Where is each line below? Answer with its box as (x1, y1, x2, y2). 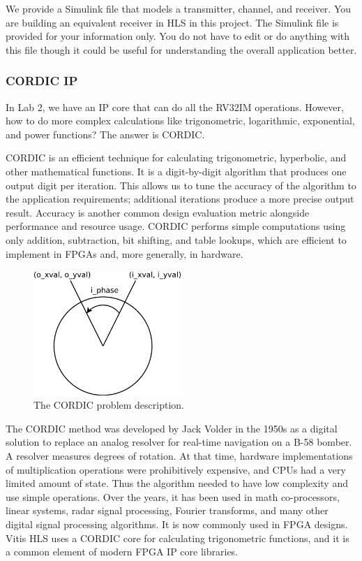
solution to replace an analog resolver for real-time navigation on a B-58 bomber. (6, 435, 352, 449)
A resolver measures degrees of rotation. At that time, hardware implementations (6, 449, 353, 463)
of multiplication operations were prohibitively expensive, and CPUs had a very (6, 462, 346, 476)
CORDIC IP (6, 72, 78, 89)
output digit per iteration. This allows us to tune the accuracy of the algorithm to (6, 177, 356, 192)
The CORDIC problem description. (33, 398, 184, 412)
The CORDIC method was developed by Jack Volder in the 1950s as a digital (6, 421, 338, 435)
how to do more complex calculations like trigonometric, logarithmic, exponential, (6, 113, 355, 128)
